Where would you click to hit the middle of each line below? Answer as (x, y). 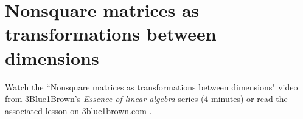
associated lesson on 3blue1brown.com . (78, 110)
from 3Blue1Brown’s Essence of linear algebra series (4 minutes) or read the (146, 99)
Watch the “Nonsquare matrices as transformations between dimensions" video (151, 87)
